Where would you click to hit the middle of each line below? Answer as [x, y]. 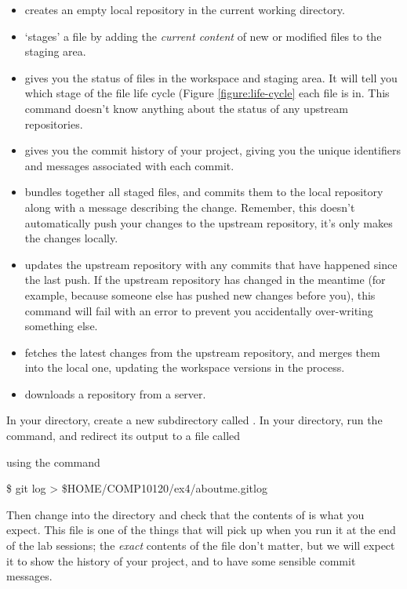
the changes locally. [71, 238]
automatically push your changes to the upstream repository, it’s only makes [209, 222]
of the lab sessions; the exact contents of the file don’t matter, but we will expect [201, 545]
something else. [61, 326]
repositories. [54, 124]
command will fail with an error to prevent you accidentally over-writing [199, 310]
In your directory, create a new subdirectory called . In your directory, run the [194, 420]
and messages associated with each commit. [129, 165]
